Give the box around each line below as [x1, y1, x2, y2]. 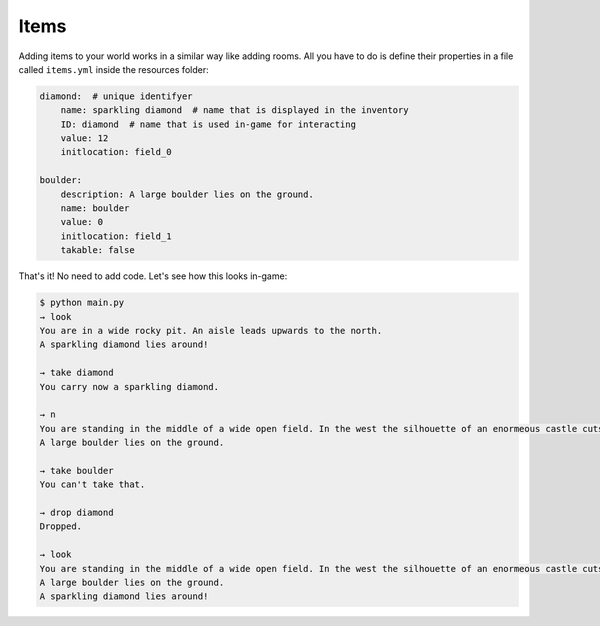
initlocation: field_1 [60, 230, 172, 242]
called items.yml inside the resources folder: [18, 63, 209, 75]
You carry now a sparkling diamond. [39, 381, 220, 392]
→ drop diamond [39, 507, 114, 519]
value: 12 [60, 133, 109, 144]
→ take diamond [39, 367, 114, 379]
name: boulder [60, 203, 130, 214]
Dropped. [39, 521, 83, 532]
